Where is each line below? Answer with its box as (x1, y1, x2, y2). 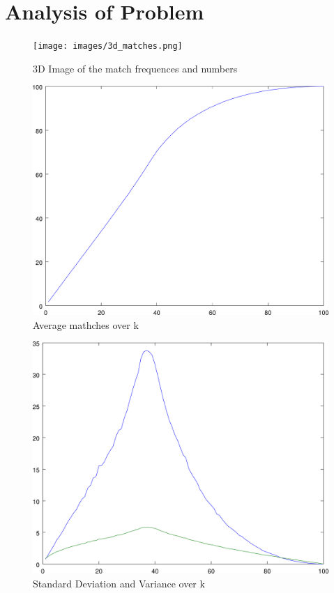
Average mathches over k (33, 317, 139, 332)
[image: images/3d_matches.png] (33, 41, 183, 52)
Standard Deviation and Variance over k (33, 576, 205, 590)
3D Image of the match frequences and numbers (33, 61, 238, 75)
